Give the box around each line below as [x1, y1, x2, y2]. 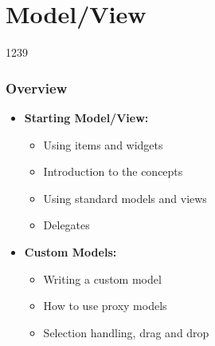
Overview [6, 78, 68, 97]
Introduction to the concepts [43, 163, 183, 180]
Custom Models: [24, 243, 117, 260]
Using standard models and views [43, 189, 207, 206]
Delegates [43, 217, 90, 233]
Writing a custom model [43, 270, 162, 287]
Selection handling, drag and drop [43, 324, 209, 340]
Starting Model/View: [24, 109, 149, 125]
